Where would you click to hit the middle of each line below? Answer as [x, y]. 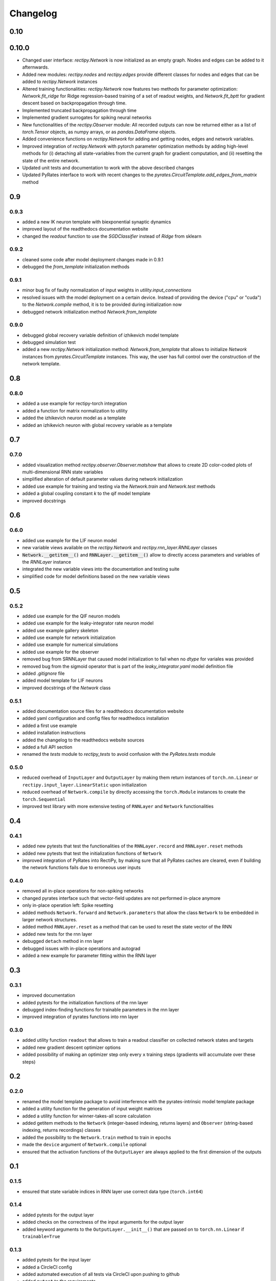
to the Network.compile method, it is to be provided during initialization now [102, 304]
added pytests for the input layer [57, 1260]
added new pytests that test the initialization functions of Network [92, 853]
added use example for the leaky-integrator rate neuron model [88, 623]
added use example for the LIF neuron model [70, 540]
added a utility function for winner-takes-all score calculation [86, 1116]
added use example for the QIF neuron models [71, 616]
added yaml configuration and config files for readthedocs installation [96, 718]
